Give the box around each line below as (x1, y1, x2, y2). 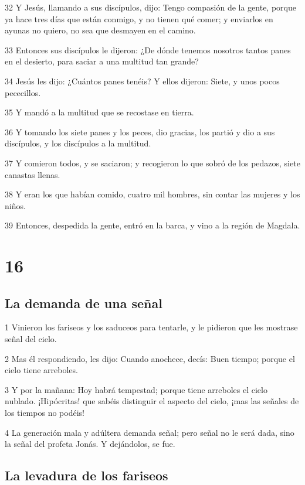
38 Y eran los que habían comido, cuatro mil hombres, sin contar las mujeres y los (5, 188, 300, 200)
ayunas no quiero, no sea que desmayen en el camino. (5, 24, 196, 36)
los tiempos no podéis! (5, 407, 84, 419)
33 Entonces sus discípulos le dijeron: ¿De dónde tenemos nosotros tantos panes (5, 43, 291, 56)
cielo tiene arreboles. (5, 364, 78, 376)
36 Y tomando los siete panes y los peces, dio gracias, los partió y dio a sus (5, 125, 275, 138)
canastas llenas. (5, 168, 60, 180)
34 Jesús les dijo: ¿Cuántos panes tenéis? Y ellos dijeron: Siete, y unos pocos (5, 74, 280, 87)
